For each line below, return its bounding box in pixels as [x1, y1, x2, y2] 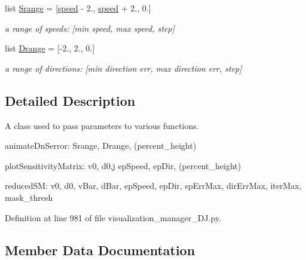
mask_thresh [5, 191, 53, 203]
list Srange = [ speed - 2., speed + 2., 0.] [5, 2, 151, 14]
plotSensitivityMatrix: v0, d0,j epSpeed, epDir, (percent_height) [5, 159, 241, 172]
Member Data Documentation [5, 240, 195, 259]
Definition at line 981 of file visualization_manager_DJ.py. [5, 211, 222, 224]
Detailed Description [5, 91, 136, 109]
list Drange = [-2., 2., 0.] [5, 42, 95, 54]
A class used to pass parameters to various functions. [5, 119, 199, 131]
